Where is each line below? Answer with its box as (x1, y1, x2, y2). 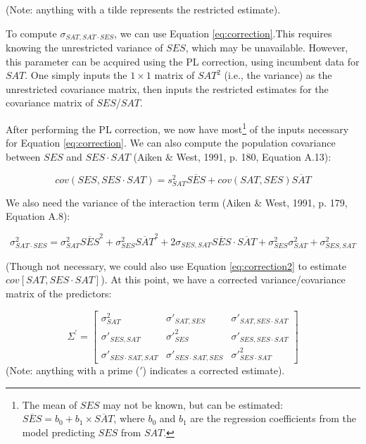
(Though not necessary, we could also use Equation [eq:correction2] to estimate (6, 258, 347, 273)
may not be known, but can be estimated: (103, 397, 283, 412)
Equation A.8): (6, 209, 70, 223)
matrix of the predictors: (6, 286, 112, 301)
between (6, 149, 41, 164)
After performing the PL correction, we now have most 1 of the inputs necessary (6, 120, 349, 136)
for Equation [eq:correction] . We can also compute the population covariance (6, 135, 336, 150)
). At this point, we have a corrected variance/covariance (101, 272, 346, 287)
